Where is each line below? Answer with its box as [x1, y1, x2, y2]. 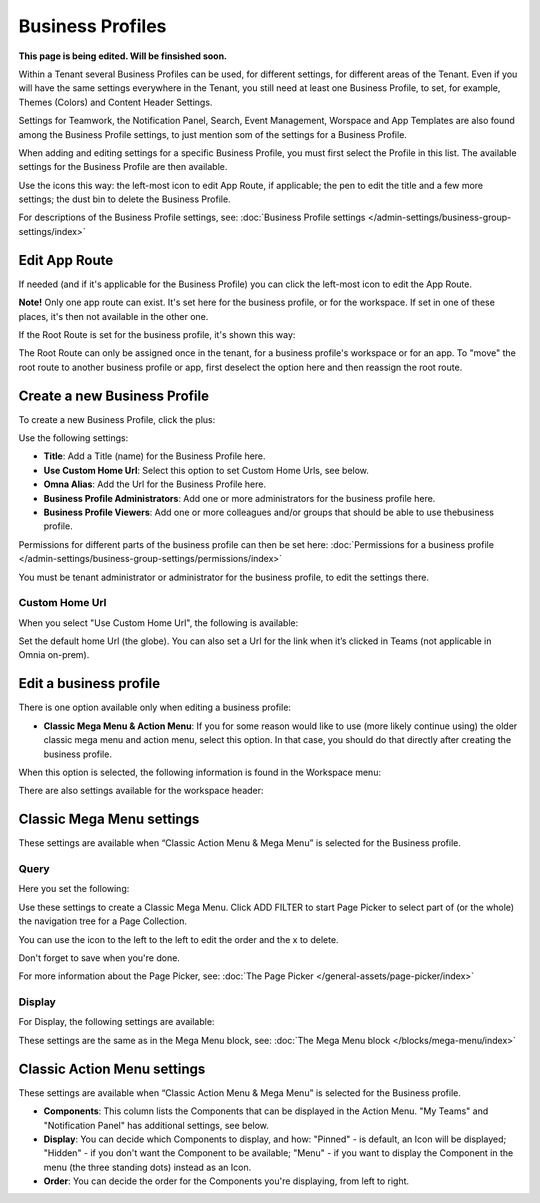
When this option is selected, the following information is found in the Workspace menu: [18, 766, 382, 778]
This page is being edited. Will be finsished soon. [18, 50, 228, 62]
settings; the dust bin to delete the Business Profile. [18, 193, 231, 205]
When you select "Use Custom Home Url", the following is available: [18, 616, 299, 629]
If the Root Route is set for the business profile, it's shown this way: [18, 328, 296, 340]
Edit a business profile [18, 675, 160, 692]
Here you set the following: [18, 883, 130, 895]
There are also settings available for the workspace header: [18, 785, 264, 797]
